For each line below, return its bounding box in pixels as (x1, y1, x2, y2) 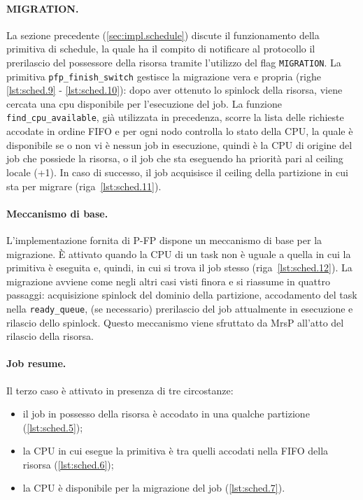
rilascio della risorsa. (6, 329, 94, 343)
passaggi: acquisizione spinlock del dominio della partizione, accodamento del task (6, 287, 357, 302)
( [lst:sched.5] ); (22, 420, 83, 434)
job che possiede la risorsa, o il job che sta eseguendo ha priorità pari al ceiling (6, 151, 343, 166)
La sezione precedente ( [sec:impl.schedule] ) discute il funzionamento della (6, 27, 320, 42)
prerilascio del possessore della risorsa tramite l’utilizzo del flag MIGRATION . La (6, 55, 341, 69)
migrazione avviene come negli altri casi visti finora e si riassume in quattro (6, 273, 330, 288)
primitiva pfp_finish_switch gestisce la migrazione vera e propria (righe (6, 69, 321, 83)
